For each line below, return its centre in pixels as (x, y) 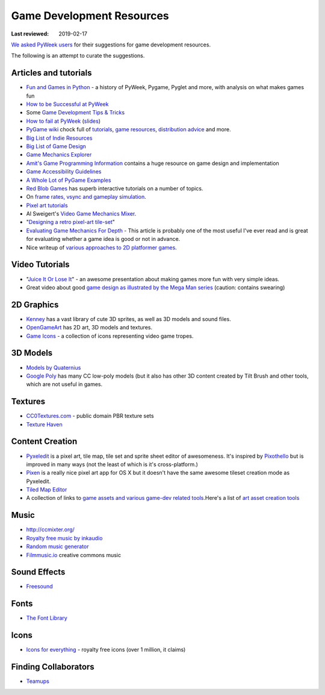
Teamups (38, 681)
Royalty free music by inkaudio (64, 538)
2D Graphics (35, 304)
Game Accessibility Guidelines (64, 172)
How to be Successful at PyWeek (67, 104)
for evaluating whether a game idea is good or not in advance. (103, 239)
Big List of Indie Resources (59, 138)
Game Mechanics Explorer (59, 155)
